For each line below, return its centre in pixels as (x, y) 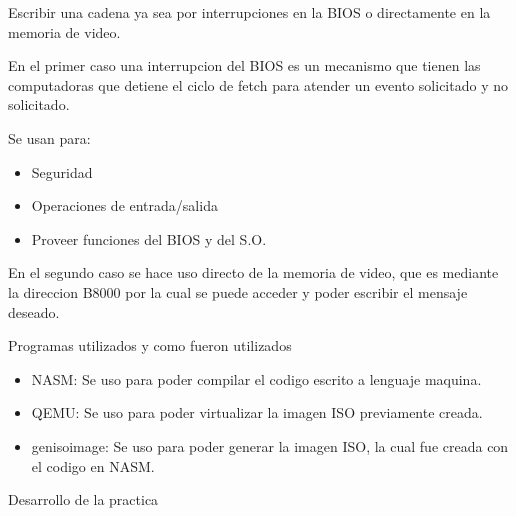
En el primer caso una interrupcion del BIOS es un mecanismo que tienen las (244, 65)
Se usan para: (49, 137)
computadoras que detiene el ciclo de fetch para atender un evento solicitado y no (258, 84)
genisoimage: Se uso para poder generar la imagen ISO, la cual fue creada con (270, 445)
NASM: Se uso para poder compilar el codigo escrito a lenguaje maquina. (256, 378)
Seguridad (62, 171)
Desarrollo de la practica (83, 499)
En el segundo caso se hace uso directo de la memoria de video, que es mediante (253, 272)
